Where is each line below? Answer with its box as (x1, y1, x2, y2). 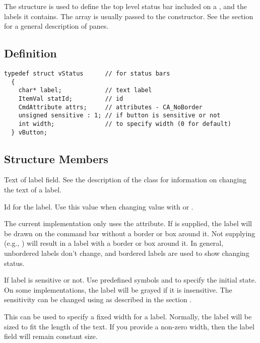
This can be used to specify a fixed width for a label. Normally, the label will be (4, 311, 252, 321)
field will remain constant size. (4, 331, 98, 341)
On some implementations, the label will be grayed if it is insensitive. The (4, 284, 232, 295)
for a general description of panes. (4, 21, 109, 31)
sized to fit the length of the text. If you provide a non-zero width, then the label (4, 321, 254, 331)
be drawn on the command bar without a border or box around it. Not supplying (4, 228, 255, 238)
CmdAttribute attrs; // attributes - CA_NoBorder (18, 103, 203, 111)
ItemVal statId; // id (18, 95, 123, 102)
